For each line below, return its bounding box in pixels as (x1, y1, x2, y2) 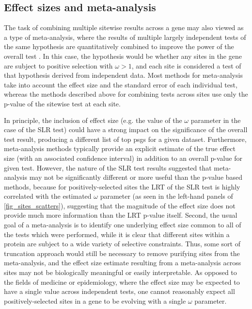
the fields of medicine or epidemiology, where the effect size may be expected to (4, 276, 240, 287)
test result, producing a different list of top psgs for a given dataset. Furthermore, (4, 134, 247, 144)
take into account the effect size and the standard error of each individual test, (4, 79, 237, 89)
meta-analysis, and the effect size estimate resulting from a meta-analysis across (4, 257, 241, 268)
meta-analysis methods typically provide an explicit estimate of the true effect (4, 143, 236, 154)
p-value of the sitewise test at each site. (4, 98, 121, 108)
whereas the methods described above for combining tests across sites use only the (4, 89, 248, 99)
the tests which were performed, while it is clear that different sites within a (4, 229, 230, 239)
